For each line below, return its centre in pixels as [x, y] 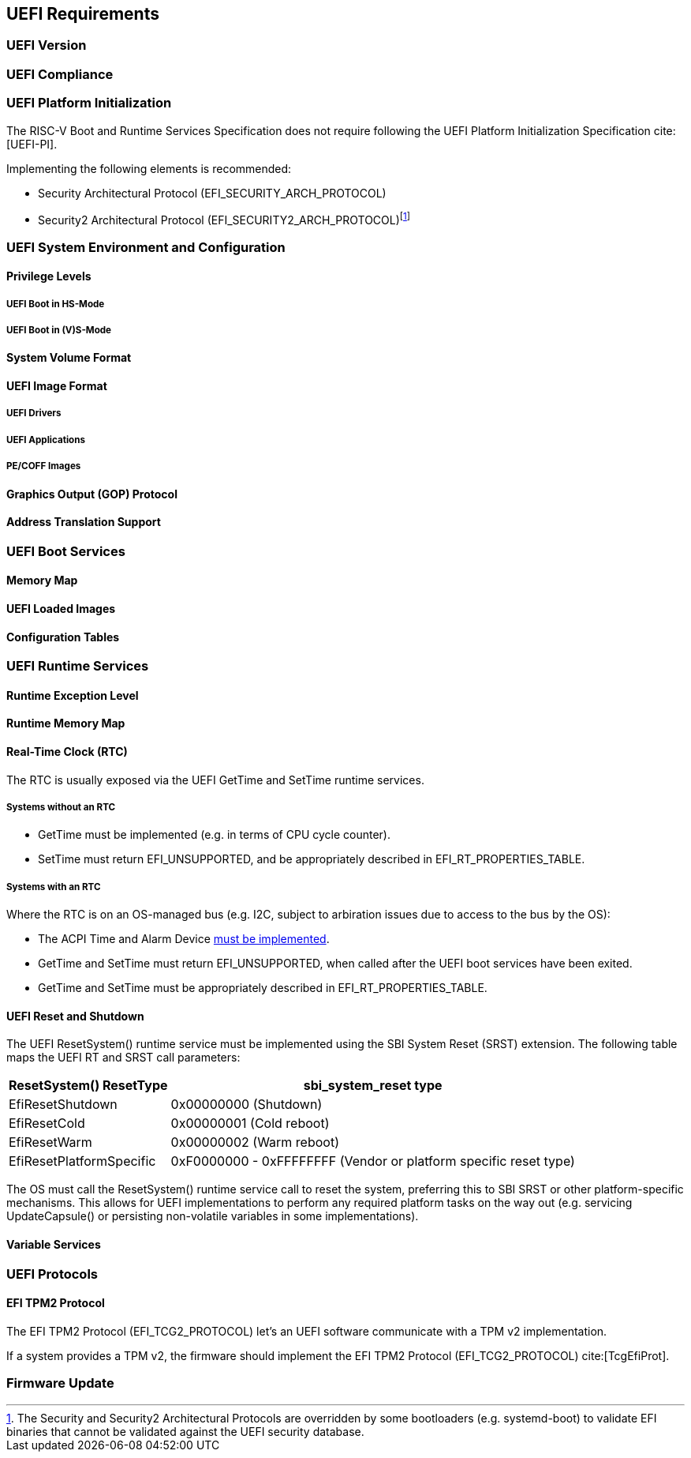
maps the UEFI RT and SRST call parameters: [123, 1058]
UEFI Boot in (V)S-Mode [59, 330]
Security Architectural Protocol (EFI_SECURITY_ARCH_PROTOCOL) [212, 193]
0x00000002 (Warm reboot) [255, 1142]
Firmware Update [60, 1383]
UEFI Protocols [52, 1274]
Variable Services [54, 1245]
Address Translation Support [84, 522]
